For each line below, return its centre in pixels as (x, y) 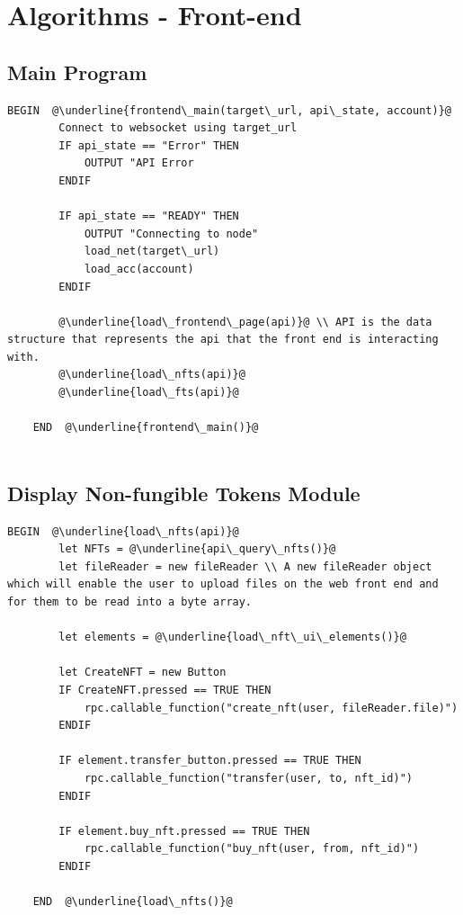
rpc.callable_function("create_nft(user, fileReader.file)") (271, 708)
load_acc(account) (139, 269)
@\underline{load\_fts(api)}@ (149, 393)
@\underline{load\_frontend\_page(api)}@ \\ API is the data (245, 322)
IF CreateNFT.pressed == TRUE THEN (165, 690)
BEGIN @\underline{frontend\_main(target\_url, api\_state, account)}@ (229, 110)
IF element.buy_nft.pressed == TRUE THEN (184, 831)
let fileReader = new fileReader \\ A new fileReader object (245, 566)
